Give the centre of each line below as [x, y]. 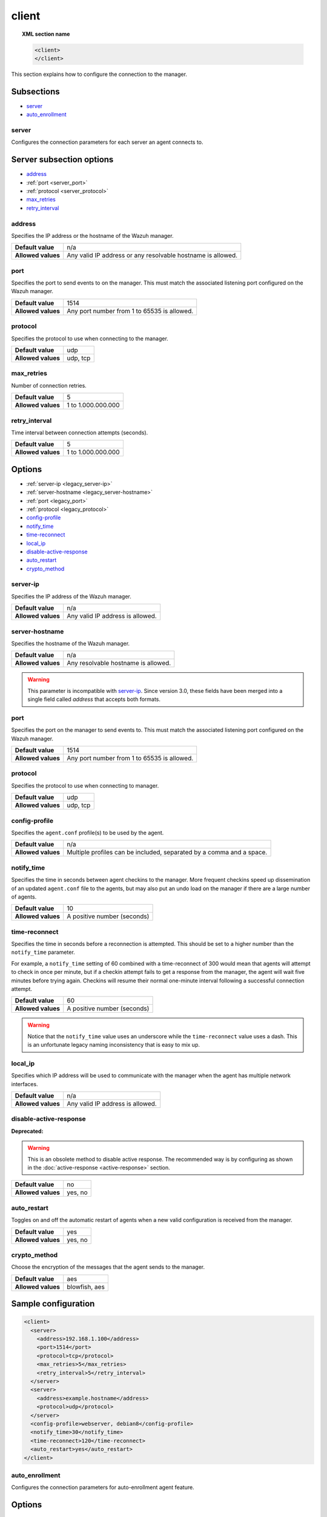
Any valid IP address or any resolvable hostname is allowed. [152, 255]
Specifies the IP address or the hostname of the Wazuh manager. [92, 235]
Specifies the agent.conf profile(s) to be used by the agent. [88, 833]
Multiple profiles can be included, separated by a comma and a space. [167, 853]
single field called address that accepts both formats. [94, 699]
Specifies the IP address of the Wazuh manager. [71, 596]
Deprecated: [27, 1131]
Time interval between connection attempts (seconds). [80, 432]
